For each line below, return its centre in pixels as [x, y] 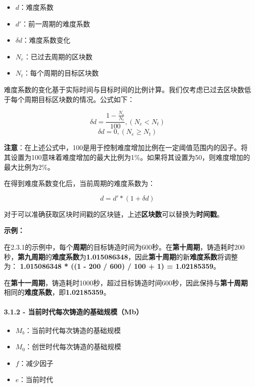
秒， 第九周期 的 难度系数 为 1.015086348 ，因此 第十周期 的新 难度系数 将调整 [121, 256]
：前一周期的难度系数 [56, 23]
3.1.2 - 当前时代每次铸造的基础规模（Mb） [74, 311]
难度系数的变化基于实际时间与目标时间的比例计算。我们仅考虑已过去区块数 [124, 89]
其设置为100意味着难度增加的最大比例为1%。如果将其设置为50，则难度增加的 [127, 157]
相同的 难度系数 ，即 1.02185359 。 [57, 292]
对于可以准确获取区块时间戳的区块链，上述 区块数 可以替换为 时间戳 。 [114, 214]
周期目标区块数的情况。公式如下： [79, 99]
